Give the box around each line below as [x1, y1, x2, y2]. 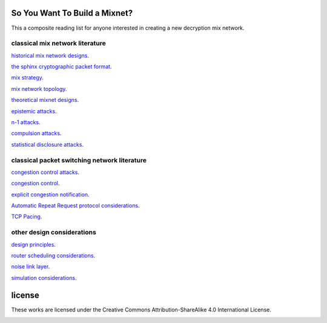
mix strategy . [11, 74, 44, 81]
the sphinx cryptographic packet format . [11, 63, 112, 70]
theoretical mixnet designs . [11, 96, 79, 104]
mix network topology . [11, 85, 67, 92]
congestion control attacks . [11, 168, 80, 176]
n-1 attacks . [11, 119, 41, 125]
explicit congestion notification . [11, 191, 90, 198]
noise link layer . [11, 263, 50, 270]
